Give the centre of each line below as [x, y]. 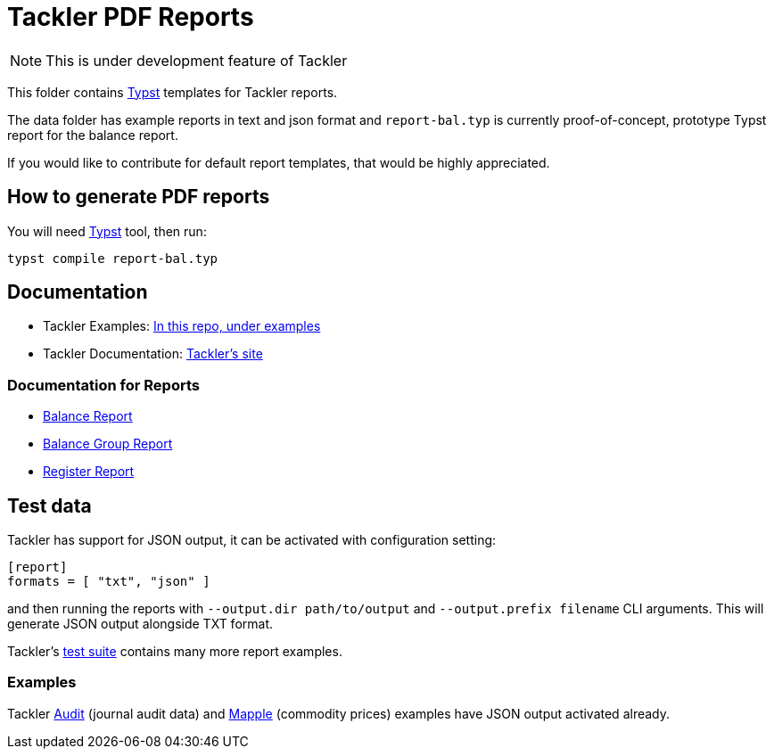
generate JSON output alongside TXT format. [140, 624]
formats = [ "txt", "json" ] [109, 582]
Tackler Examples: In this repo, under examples [182, 326]
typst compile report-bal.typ [113, 258]
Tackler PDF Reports [131, 17]
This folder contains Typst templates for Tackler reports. [173, 92]
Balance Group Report [108, 444]
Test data [49, 505]
